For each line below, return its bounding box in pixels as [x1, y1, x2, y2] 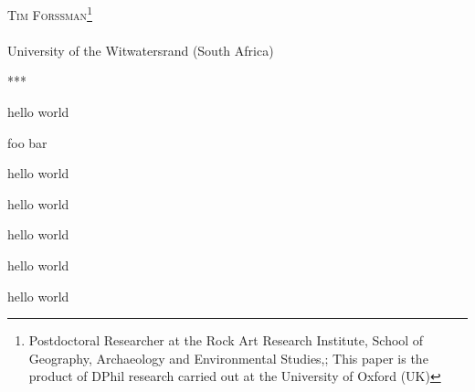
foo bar [7, 132, 47, 152]
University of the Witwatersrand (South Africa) [7, 40, 274, 59]
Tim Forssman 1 [7, 3, 92, 24]
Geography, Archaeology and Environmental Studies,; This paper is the [28, 348, 428, 367]
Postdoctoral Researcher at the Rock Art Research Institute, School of [28, 331, 424, 350]
